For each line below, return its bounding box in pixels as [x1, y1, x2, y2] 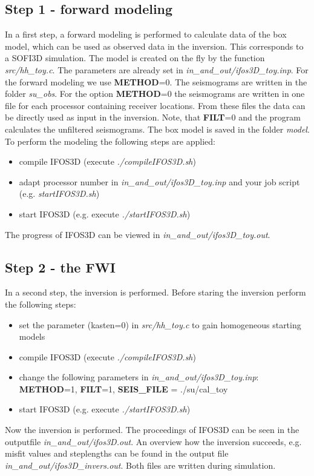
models [19, 330, 45, 343]
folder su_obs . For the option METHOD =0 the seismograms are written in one [5, 87, 305, 100]
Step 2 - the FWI [5, 257, 116, 276]
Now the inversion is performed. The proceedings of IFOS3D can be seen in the [5, 423, 299, 436]
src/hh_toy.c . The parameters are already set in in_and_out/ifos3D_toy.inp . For [5, 63, 309, 76]
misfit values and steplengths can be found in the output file [5, 447, 229, 460]
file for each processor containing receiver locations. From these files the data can [5, 99, 306, 111]
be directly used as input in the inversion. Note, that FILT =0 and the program [5, 111, 301, 124]
